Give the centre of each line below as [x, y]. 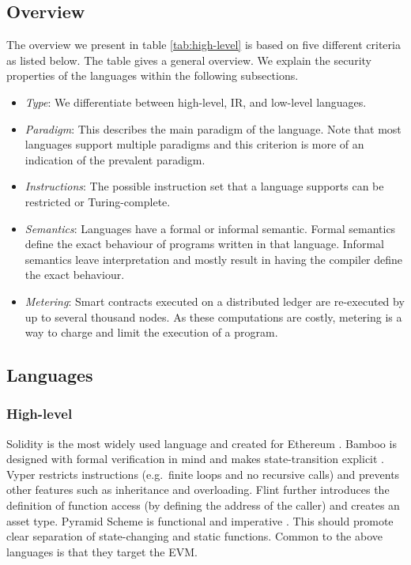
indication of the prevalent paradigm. [115, 159]
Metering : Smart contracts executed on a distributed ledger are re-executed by [215, 301]
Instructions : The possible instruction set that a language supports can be [204, 186]
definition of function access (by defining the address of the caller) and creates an [203, 505]
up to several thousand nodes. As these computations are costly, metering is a [213, 316]
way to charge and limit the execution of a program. [151, 332]
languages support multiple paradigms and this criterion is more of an [194, 144]
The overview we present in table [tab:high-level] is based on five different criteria [204, 45]
